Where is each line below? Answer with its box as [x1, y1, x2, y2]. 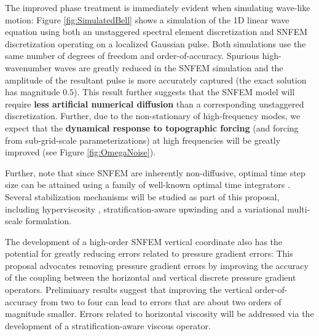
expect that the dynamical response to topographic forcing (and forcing [5, 121, 299, 134]
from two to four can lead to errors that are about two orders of [40, 295, 282, 308]
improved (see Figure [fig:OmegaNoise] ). [5, 146, 156, 158]
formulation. [25, 214, 72, 227]
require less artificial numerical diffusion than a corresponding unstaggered [5, 97, 304, 110]
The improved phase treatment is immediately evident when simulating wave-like [5, 1, 310, 14]
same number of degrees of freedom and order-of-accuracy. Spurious [5, 49, 259, 62]
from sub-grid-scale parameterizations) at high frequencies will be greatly [5, 133, 281, 146]
